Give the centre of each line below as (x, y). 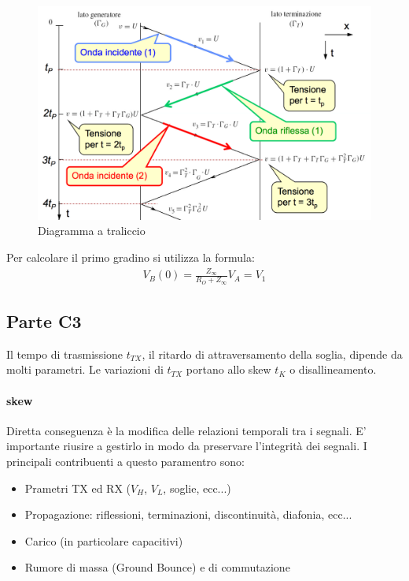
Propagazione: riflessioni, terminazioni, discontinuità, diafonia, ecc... (188, 514)
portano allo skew (228, 369)
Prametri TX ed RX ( (78, 488)
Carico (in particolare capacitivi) (104, 540)
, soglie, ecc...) (197, 488)
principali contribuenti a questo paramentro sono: (125, 461)
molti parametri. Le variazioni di (85, 369)
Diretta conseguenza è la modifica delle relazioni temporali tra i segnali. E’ (186, 430)
